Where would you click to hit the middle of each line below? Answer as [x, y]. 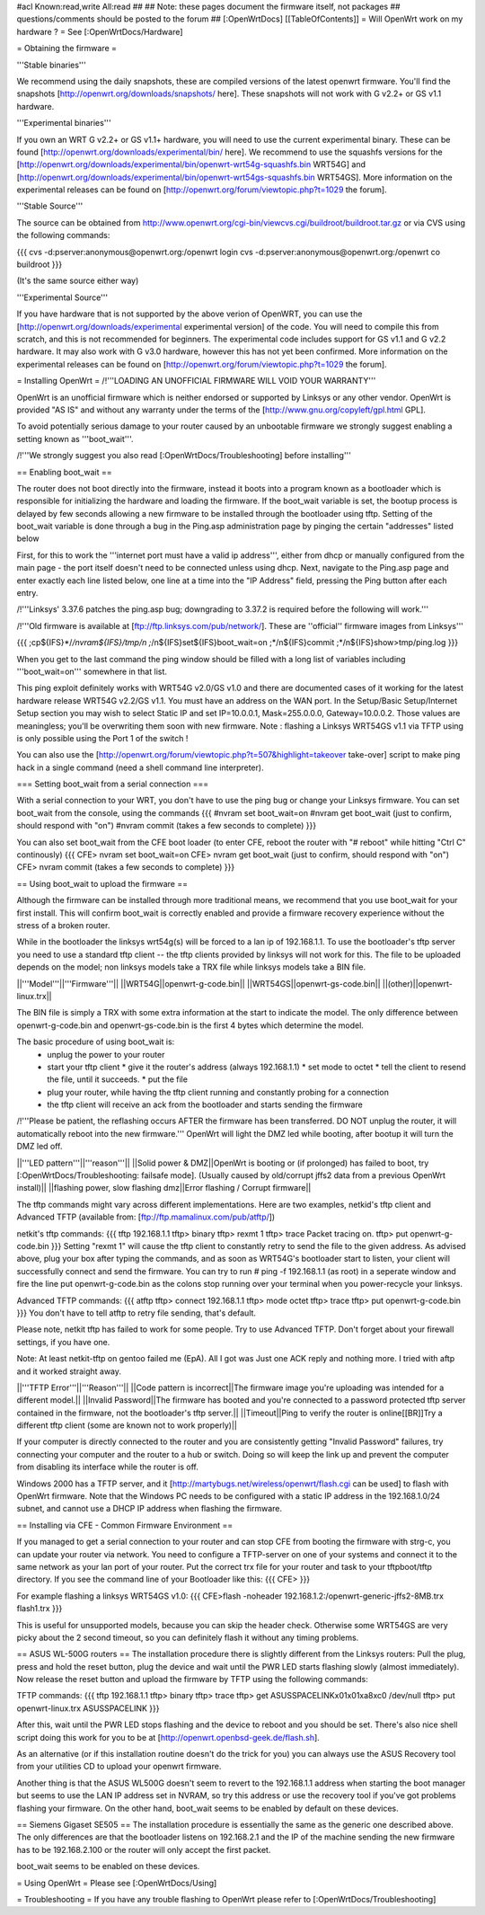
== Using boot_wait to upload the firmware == [102, 883]
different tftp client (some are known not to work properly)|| [127, 1425]
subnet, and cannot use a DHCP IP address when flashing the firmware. [150, 1509]
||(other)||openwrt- [417, 983]
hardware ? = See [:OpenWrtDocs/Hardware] [100, 31]
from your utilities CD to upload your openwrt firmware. [119, 1767]
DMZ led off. [40, 1147]
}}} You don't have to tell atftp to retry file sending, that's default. [136, 1313]
